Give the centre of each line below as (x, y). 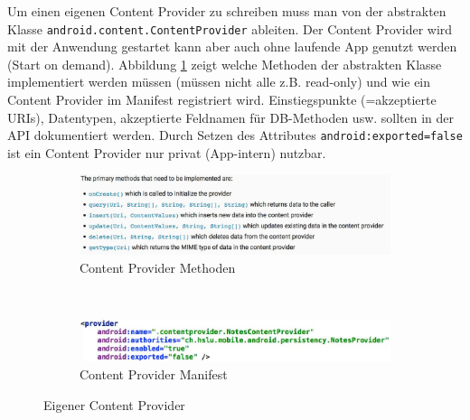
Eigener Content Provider (114, 404)
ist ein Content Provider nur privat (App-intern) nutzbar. (167, 152)
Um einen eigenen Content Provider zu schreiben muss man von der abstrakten (227, 11)
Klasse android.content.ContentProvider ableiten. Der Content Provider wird (230, 28)
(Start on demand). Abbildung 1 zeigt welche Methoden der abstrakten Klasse (225, 64)
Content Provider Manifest (154, 373)
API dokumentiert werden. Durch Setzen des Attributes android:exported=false (235, 135)
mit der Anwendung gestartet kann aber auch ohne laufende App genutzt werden (232, 47)
